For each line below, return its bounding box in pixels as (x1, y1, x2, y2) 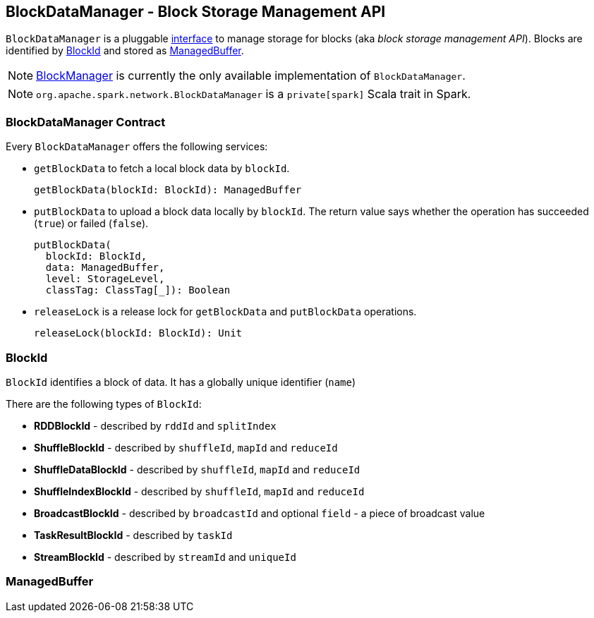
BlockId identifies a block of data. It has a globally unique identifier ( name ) (6, 375, 356, 388)
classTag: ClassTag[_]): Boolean (45, 284, 231, 296)
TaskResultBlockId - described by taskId (34, 528, 233, 541)
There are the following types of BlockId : (6, 397, 202, 410)
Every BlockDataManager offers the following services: (6, 140, 268, 153)
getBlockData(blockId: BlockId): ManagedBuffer (34, 184, 302, 196)
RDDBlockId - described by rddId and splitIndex (34, 419, 277, 432)
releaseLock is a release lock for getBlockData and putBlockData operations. (34, 305, 417, 318)
